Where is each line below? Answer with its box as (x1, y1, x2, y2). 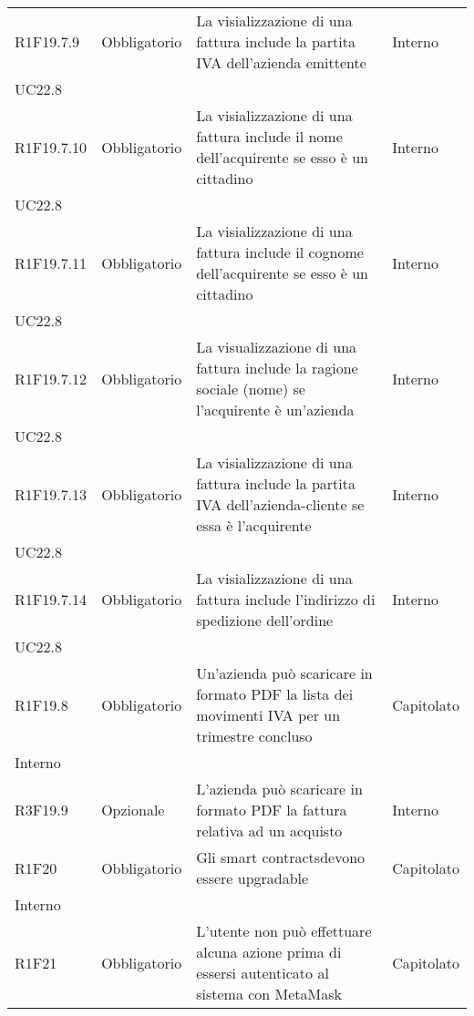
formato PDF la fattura (196, 799, 347, 820)
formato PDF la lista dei (196, 683, 354, 704)
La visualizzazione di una (196, 336, 357, 357)
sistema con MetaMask (196, 983, 343, 1004)
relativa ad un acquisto (196, 820, 343, 841)
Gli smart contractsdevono (196, 847, 366, 867)
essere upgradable (196, 867, 309, 888)
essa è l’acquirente (196, 515, 312, 536)
